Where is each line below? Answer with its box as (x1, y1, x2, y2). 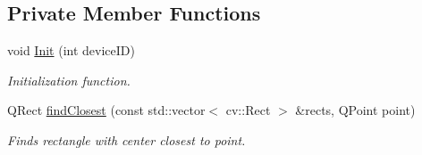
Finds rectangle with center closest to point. (7, 130, 246, 149)
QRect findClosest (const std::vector (7, 101, 206, 119)
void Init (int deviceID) (7, 41, 135, 60)
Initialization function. (7, 70, 131, 89)
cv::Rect (225, 101, 271, 119)
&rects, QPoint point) (295, 101, 416, 119)
